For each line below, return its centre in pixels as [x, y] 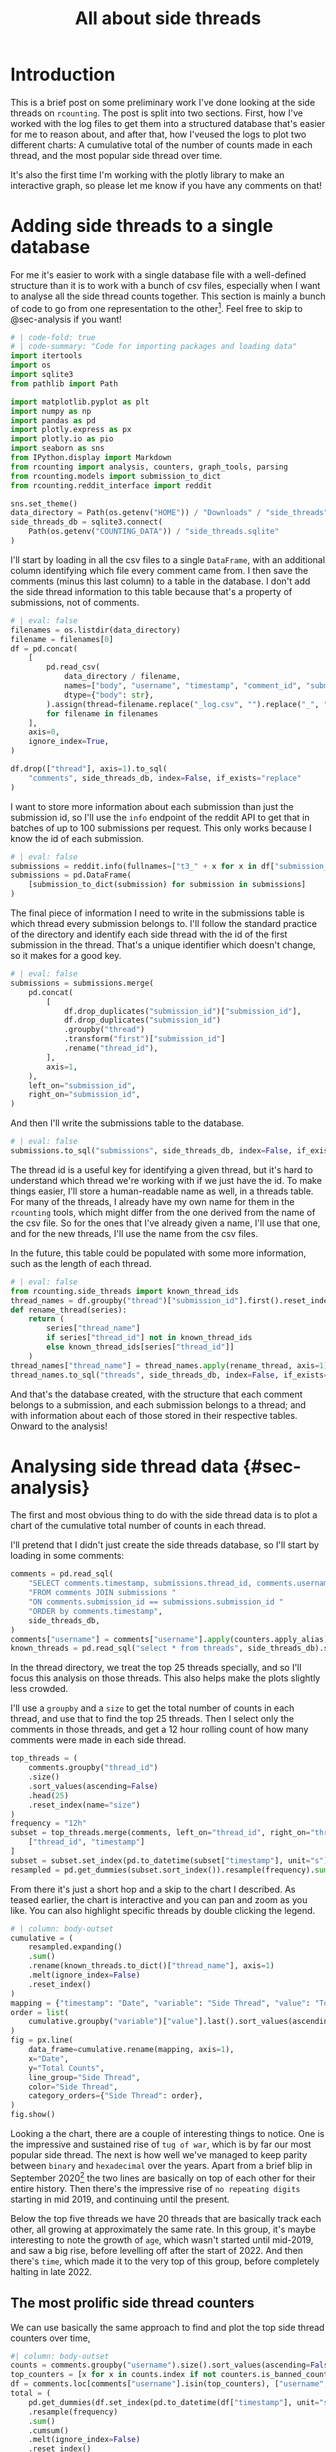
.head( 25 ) [49, 1795]
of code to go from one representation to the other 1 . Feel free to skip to [156, 307]
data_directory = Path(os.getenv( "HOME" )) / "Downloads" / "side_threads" [169, 513]
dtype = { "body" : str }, [109, 695]
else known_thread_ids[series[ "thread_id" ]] [140, 1347]
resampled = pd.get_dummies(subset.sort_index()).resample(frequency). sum [169, 1870]
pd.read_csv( [73, 667]
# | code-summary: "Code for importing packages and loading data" [154, 347]
